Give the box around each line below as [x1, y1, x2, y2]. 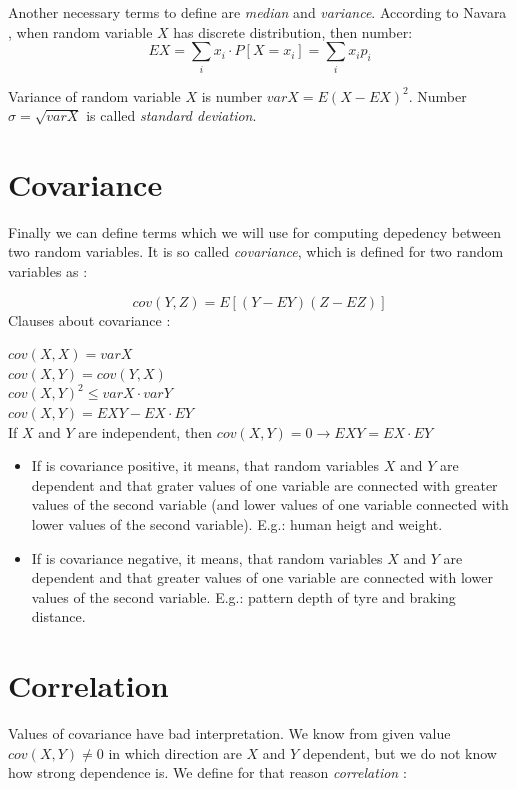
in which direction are [108, 742, 242, 763]
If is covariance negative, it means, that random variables [31, 547, 383, 568]
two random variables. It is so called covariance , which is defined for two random [8, 241, 504, 262]
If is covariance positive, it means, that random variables [31, 455, 380, 476]
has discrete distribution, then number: [173, 21, 413, 42]
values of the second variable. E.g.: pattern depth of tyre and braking [31, 586, 456, 607]
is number [201, 85, 263, 106]
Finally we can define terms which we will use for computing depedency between [8, 221, 502, 242]
